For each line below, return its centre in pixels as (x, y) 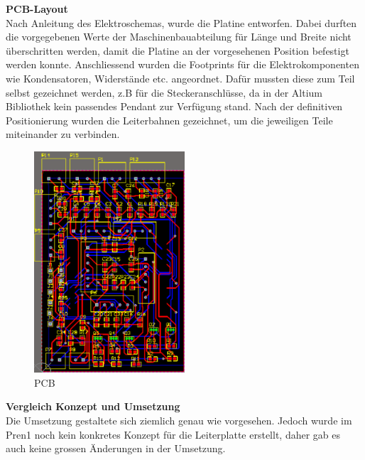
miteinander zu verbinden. (63, 134)
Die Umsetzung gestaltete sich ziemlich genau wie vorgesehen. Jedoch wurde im (179, 420)
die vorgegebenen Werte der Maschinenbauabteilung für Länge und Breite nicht (179, 37)
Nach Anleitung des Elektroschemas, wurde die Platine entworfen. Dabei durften (181, 22)
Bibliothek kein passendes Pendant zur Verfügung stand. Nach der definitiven (174, 106)
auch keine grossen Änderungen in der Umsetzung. (116, 448)
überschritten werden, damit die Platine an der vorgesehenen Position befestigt (178, 50)
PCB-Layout (37, 9)
